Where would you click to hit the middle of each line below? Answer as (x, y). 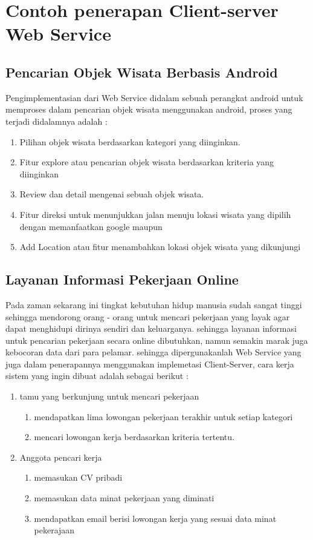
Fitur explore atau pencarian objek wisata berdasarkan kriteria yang (147, 162)
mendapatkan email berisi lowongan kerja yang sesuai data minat (155, 518)
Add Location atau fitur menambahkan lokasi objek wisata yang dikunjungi (160, 247)
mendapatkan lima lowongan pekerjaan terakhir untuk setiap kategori (163, 416)
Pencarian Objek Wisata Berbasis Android (142, 72)
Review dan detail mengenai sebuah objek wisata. (112, 194)
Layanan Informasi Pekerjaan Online (122, 279)
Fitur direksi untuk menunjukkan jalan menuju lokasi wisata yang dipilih (155, 214)
